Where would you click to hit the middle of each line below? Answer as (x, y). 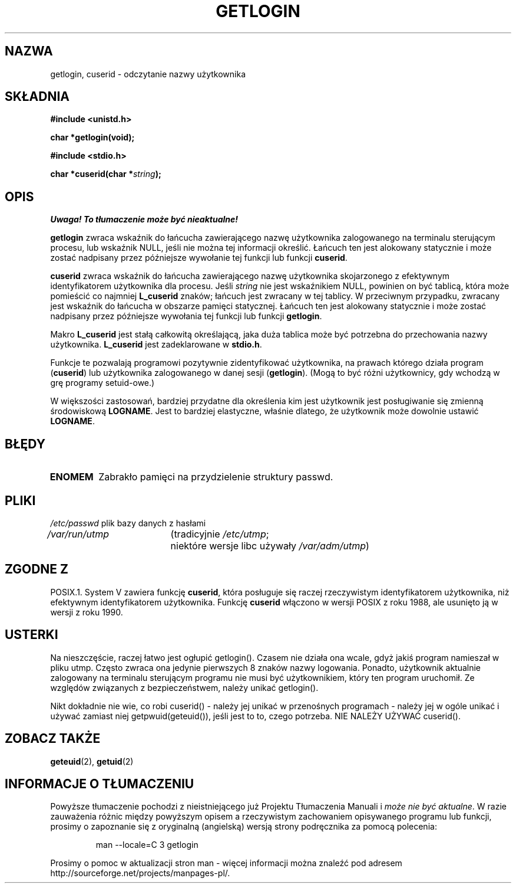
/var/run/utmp (78, 534)
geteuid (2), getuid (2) (92, 761)
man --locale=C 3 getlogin (147, 845)
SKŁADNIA (37, 97)
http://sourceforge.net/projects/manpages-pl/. (140, 873)
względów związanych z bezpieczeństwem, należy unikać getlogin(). (184, 687)
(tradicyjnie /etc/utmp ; (220, 534)
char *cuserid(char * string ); (106, 174)
